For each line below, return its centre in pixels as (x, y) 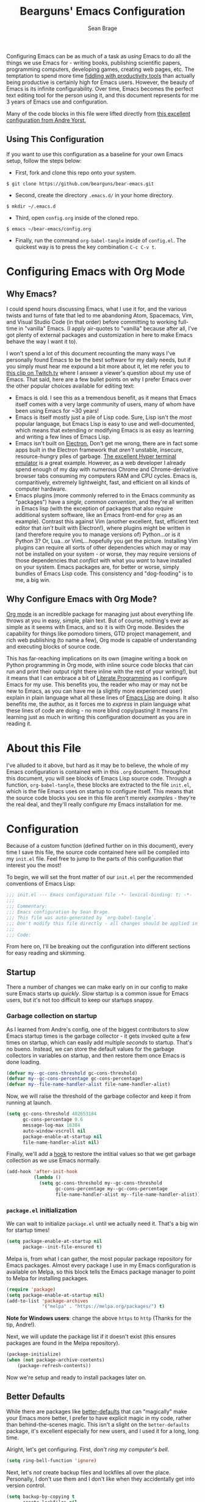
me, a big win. (33, 579)
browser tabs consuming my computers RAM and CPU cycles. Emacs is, (106, 475)
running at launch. (29, 1103)
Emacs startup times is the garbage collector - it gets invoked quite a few (98, 1036)
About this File (44, 748)
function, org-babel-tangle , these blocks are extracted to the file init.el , (99, 785)
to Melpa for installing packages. (47, 1278)
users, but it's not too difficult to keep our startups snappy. (80, 1000)
